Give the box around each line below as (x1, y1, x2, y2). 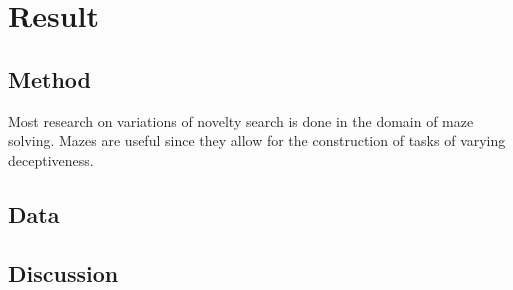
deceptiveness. (8, 149, 94, 170)
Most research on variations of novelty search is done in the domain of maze (8, 110, 474, 131)
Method (8, 63, 91, 94)
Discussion (8, 257, 119, 288)
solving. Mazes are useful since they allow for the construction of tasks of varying (8, 130, 506, 151)
